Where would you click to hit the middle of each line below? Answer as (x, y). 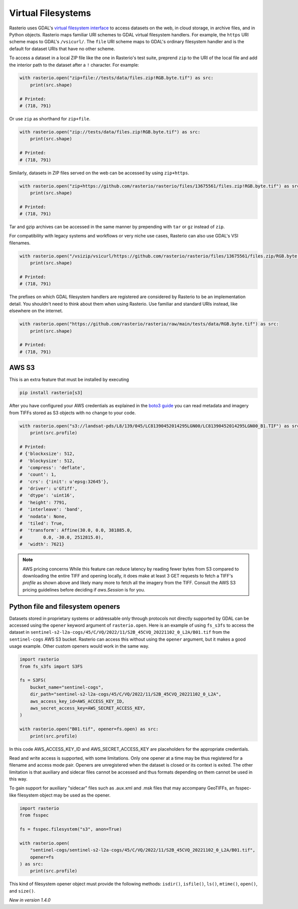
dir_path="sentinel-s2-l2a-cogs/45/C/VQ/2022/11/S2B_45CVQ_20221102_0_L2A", (126, 694)
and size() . (22, 891)
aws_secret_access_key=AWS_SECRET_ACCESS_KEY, (88, 708)
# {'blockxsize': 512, (47, 454)
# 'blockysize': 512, (47, 461)
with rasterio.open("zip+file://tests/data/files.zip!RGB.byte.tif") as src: (116, 78)
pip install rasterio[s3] (51, 393)
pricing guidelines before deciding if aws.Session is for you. (84, 589)
